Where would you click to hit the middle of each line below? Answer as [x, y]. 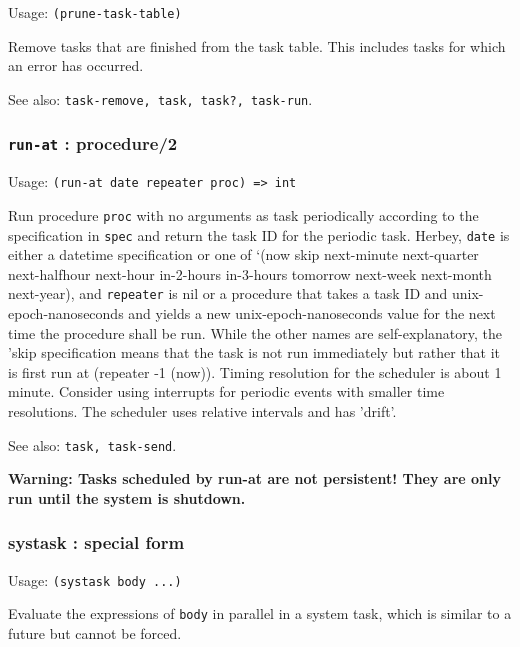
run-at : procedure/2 [93, 143]
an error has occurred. [76, 65]
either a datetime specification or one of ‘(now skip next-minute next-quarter [243, 254]
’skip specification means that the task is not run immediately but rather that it [254, 352]
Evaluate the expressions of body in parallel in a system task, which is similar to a [260, 613]
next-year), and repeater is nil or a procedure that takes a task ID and [228, 293]
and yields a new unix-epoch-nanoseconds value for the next [312, 313]
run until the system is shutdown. [127, 497]
